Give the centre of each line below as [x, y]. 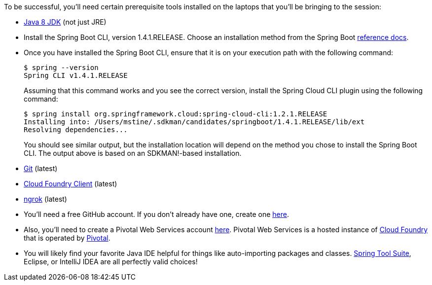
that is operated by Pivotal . [67, 238]
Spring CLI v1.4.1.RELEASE [76, 75]
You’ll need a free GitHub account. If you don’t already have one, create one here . [156, 214]
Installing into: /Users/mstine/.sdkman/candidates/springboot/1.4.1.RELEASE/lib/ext [194, 122]
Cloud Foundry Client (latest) [71, 184]
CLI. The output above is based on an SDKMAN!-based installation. [133, 153]
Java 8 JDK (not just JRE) [65, 22]
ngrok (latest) [45, 199]
